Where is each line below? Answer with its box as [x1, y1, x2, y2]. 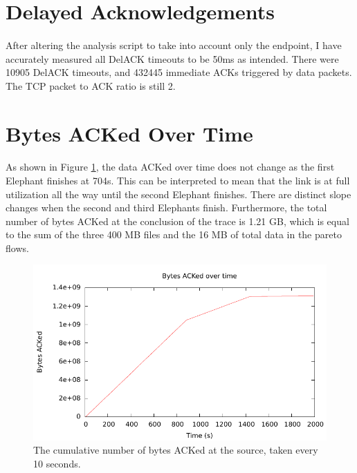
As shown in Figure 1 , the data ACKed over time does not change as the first [6, 160, 335, 174]
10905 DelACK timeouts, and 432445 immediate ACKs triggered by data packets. [6, 65, 352, 79]
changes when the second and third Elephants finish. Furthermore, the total [6, 200, 327, 215]
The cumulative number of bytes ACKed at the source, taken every [33, 443, 318, 457]
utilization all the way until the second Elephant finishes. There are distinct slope [6, 186, 351, 201]
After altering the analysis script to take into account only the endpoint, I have [6, 37, 342, 52]
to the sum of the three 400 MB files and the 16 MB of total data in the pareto [6, 227, 342, 242]
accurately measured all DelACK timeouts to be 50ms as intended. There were [6, 51, 339, 66]
